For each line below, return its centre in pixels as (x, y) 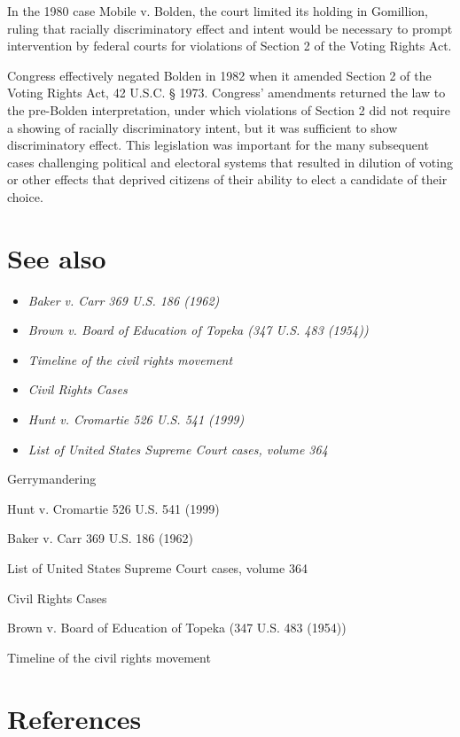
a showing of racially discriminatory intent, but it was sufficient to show (203, 127)
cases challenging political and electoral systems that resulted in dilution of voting (230, 162)
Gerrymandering (52, 479)
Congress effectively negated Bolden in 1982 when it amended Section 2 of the (219, 75)
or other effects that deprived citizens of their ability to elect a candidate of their (227, 179)
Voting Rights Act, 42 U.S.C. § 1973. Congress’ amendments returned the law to (226, 93)
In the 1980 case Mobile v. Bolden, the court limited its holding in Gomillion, (218, 11)
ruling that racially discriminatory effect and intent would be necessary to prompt (230, 28)
